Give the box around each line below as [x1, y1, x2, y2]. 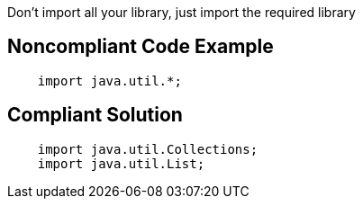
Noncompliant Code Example [7, 35, 274, 58]
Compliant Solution [7, 103, 183, 127]
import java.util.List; [37, 156, 205, 171]
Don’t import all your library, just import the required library [7, 4, 356, 20]
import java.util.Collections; [37, 141, 259, 157]
